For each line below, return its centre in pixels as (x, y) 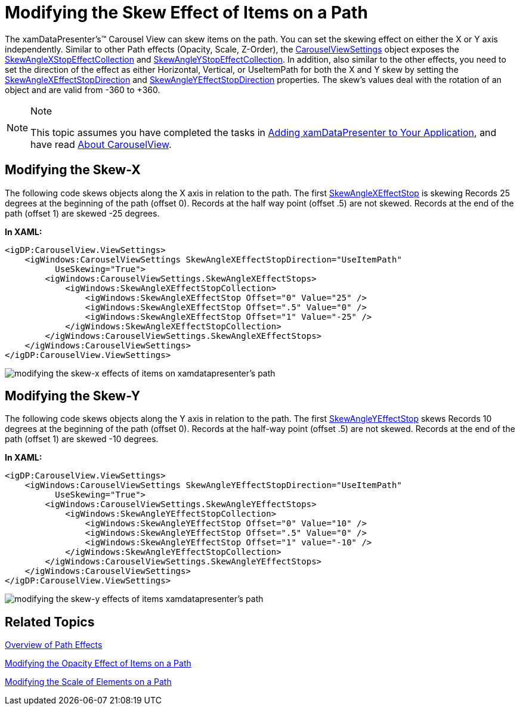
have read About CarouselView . (101, 144)
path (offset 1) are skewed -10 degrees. (82, 439)
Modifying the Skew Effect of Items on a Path (186, 13)
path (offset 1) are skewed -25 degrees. (82, 213)
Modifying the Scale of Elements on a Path (88, 682)
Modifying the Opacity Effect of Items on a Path (98, 663)
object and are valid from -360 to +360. (83, 89)
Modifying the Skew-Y (73, 396)
